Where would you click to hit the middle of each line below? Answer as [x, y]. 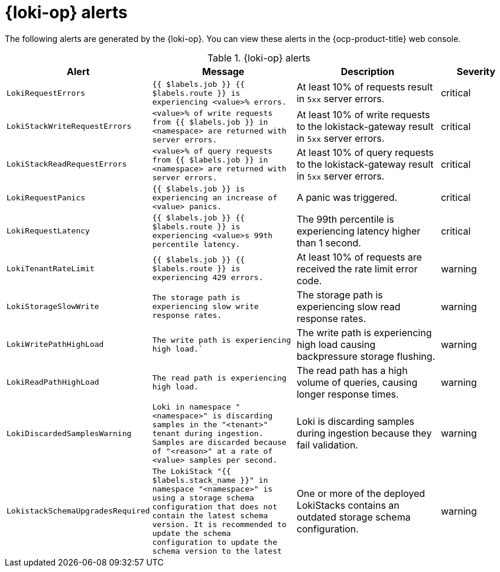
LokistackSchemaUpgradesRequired [78, 511]
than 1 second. [329, 243]
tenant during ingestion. [208, 433]
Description [368, 71]
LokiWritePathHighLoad [55, 344]
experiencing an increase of [215, 197]
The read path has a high [352, 370]
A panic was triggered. [347, 198]
